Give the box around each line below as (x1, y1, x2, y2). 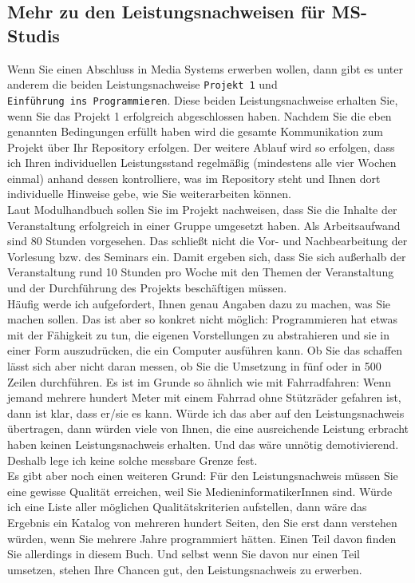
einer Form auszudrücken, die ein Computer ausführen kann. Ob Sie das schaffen (7, 342, 402, 359)
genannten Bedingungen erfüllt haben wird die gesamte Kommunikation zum (7, 123, 383, 140)
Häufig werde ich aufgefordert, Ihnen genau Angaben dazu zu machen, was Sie (7, 295, 391, 311)
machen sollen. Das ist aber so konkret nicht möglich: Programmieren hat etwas (7, 311, 397, 327)
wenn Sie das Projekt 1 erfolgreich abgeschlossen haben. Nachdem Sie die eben (7, 107, 392, 124)
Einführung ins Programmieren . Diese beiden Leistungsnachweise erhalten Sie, (7, 91, 398, 108)
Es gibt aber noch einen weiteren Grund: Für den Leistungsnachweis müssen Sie (7, 467, 398, 484)
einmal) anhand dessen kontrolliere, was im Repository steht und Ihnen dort (7, 169, 381, 186)
